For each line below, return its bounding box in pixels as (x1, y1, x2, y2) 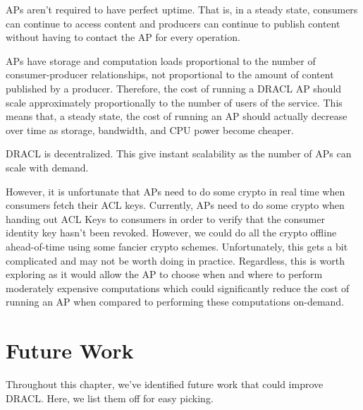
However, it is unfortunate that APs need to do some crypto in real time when (6, 183, 345, 198)
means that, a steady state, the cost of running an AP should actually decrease (6, 109, 347, 123)
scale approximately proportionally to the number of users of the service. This (6, 95, 343, 109)
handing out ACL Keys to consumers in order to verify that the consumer (6, 211, 325, 226)
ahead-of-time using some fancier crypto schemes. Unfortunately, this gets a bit (6, 239, 348, 253)
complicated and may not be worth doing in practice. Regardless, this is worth (6, 253, 345, 267)
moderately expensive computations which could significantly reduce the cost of (6, 280, 350, 295)
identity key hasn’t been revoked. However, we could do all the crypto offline (6, 225, 337, 240)
